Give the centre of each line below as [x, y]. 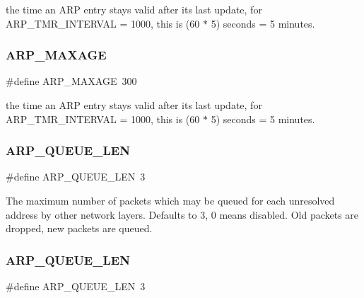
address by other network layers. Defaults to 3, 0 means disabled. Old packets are [182, 214]
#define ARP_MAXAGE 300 [71, 81]
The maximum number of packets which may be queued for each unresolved [170, 200]
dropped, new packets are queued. [79, 228]
